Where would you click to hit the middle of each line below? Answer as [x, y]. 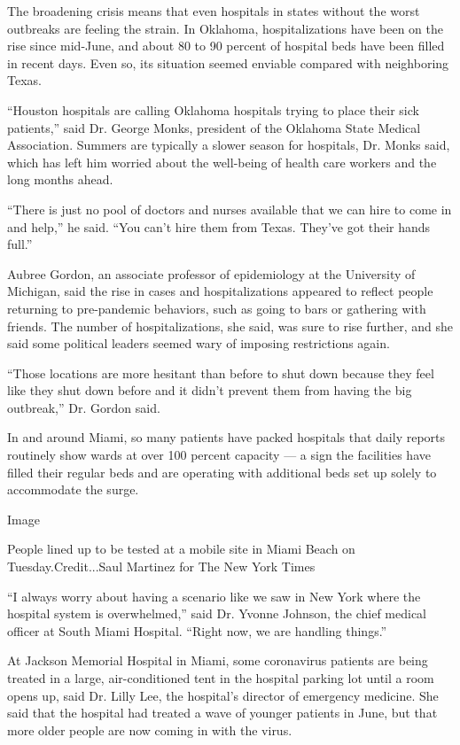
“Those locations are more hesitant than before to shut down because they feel [221, 372]
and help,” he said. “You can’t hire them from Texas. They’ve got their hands [219, 226]
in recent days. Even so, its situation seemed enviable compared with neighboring [228, 62]
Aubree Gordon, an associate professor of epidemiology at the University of [211, 273]
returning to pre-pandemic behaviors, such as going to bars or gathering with [217, 308]
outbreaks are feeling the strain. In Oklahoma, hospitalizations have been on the [225, 28]
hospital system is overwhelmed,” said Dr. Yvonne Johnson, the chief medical [217, 613]
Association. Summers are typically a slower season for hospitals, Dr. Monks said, [229, 145]
